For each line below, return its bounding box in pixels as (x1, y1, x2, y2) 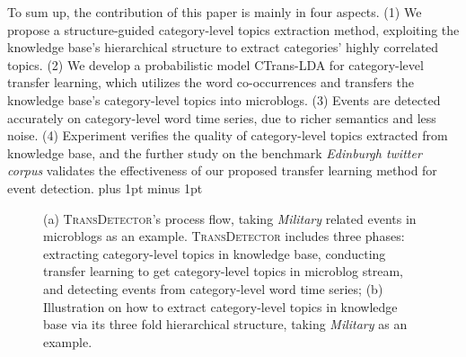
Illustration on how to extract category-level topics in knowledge (43, 297, 398, 316)
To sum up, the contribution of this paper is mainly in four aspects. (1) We (7, 3, 422, 21)
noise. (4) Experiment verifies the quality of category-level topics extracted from (7, 126, 448, 145)
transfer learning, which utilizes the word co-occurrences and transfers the (7, 73, 414, 92)
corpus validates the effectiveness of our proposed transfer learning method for (7, 161, 437, 180)
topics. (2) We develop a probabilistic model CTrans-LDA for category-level (7, 55, 424, 74)
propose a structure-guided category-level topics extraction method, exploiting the (7, 20, 460, 39)
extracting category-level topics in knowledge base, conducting (43, 244, 386, 263)
